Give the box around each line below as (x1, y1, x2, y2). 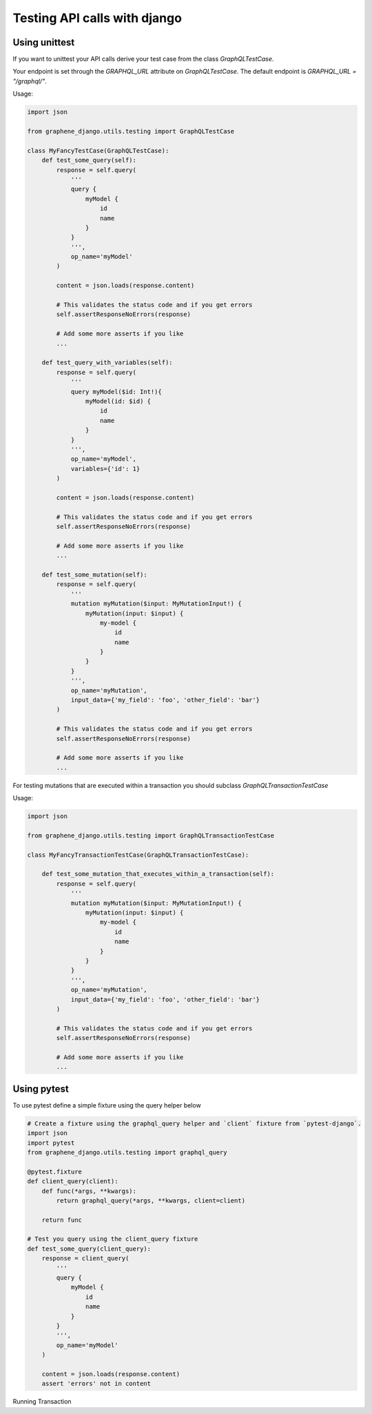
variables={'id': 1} (70, 465, 141, 472)
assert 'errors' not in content (41, 1380, 152, 1388)
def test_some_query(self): (41, 156, 137, 165)
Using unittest (12, 37, 75, 48)
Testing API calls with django (12, 10, 183, 25)
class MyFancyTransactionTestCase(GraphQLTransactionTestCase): (27, 851, 249, 859)
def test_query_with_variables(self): (41, 359, 173, 366)
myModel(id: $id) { (85, 397, 152, 405)
